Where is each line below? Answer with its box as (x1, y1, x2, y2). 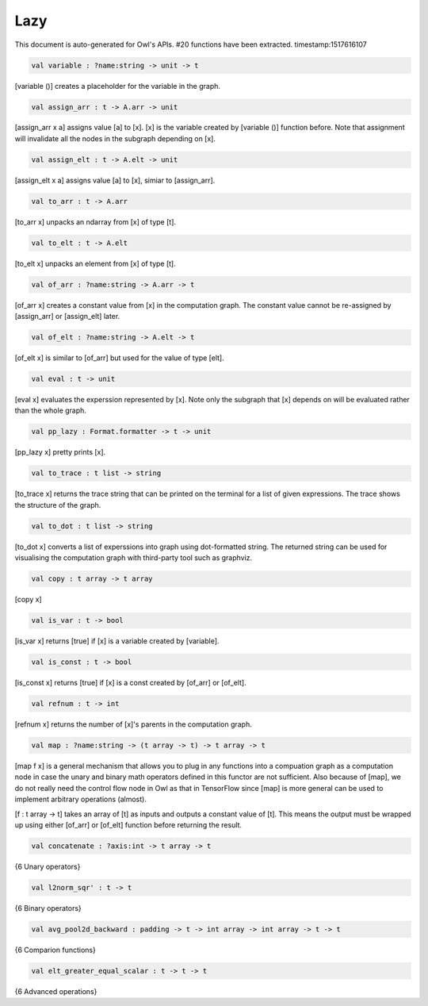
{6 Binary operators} (14, 903, 82, 912)
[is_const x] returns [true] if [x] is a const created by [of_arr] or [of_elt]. (14, 678, 246, 688)
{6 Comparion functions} (14, 945, 97, 954)
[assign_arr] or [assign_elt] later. (14, 312, 120, 321)
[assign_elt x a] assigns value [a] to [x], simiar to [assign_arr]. (14, 175, 216, 185)
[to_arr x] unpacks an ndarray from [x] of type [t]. (14, 217, 177, 226)
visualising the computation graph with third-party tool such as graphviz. (14, 553, 253, 563)
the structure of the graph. (14, 500, 101, 509)
